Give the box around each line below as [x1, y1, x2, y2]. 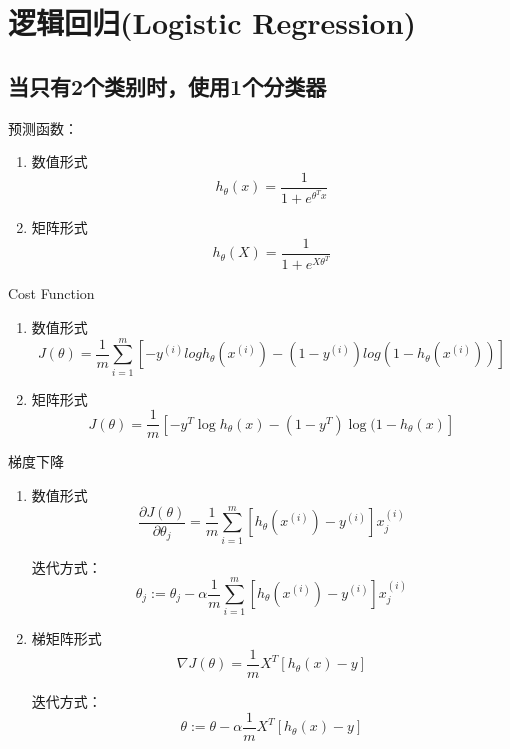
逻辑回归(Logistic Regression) [8, 2, 417, 43]
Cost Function [8, 283, 95, 304]
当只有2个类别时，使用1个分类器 [8, 70, 327, 101]
